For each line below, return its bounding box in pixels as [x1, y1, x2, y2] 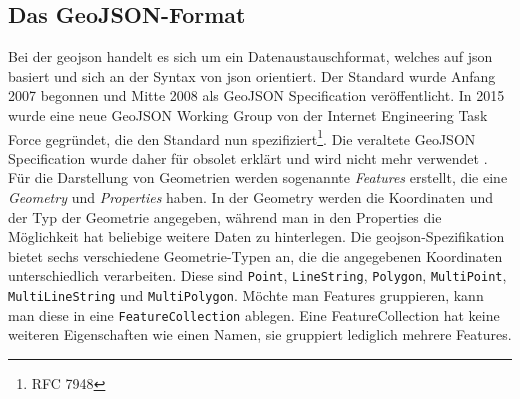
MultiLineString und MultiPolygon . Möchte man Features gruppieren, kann [8, 285, 484, 306]
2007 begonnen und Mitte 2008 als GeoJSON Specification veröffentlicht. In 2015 [8, 85, 505, 106]
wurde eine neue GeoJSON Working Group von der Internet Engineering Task [8, 104, 488, 125]
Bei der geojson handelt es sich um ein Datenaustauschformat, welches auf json [8, 46, 493, 67]
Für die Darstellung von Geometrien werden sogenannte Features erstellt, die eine [8, 167, 508, 188]
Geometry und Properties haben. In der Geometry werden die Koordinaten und [8, 187, 494, 208]
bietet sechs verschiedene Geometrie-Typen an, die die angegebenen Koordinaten [8, 245, 503, 266]
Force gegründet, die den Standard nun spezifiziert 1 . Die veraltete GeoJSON [8, 125, 476, 149]
